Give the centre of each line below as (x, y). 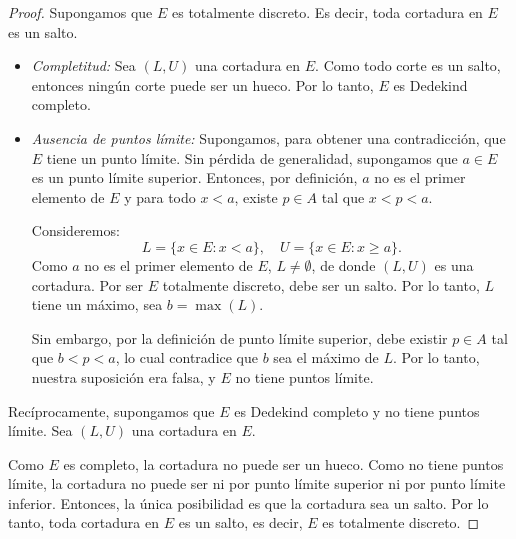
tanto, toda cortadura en (83, 522)
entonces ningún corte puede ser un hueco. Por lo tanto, (202, 84)
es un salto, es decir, (240, 522)
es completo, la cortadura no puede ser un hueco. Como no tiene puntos (283, 463)
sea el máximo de (326, 357)
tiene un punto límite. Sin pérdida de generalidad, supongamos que (252, 157)
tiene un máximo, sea (97, 304)
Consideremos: (75, 230)
